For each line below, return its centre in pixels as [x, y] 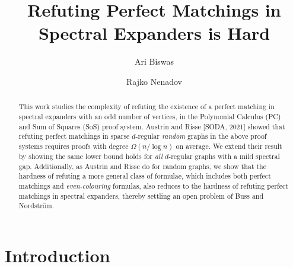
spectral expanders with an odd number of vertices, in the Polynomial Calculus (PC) [150, 116]
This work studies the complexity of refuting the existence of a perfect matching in [146, 107]
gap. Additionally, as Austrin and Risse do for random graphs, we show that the [143, 166]
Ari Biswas [154, 61]
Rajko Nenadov [154, 81]
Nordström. [36, 206]
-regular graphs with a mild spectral [224, 156]
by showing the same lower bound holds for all [91, 156]
